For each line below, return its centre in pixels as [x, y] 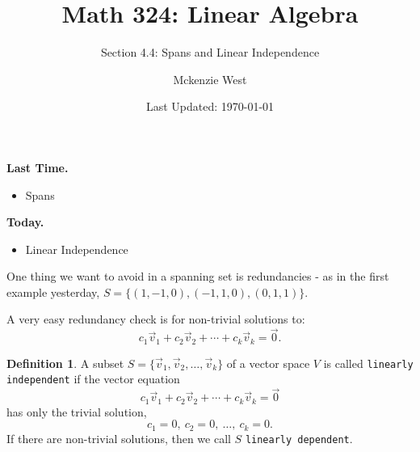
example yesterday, [53, 291]
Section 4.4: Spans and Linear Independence [210, 52]
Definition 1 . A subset [65, 363]
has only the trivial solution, [77, 411]
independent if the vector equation [93, 379]
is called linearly [368, 363]
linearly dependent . [299, 438]
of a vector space [268, 363]
